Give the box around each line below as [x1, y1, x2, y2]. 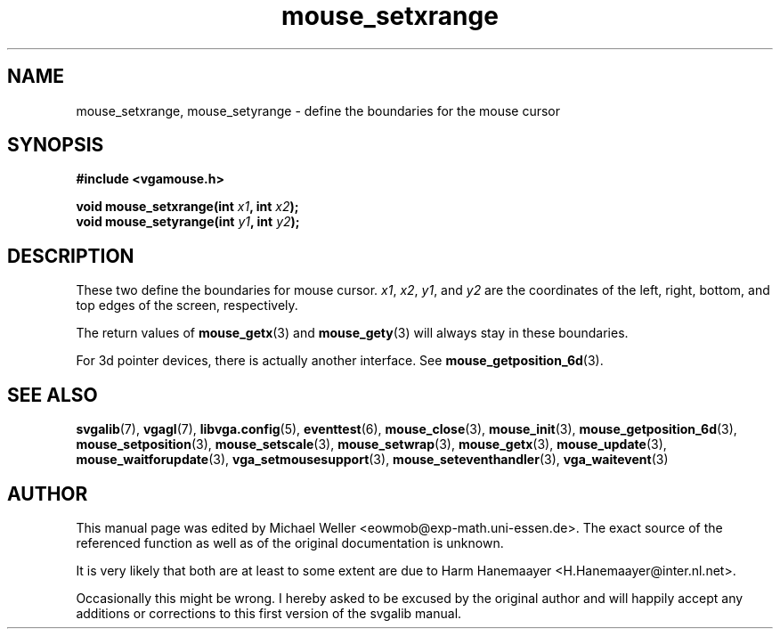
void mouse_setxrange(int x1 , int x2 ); [76, 199, 299, 215]
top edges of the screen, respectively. [76, 298, 298, 314]
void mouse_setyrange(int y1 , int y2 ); [76, 214, 300, 230]
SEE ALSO [7, 383, 98, 406]
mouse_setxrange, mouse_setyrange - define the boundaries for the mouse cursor [76, 102, 561, 118]
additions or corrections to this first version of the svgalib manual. [76, 605, 462, 621]
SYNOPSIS [7, 134, 104, 157]
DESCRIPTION [7, 244, 134, 267]
